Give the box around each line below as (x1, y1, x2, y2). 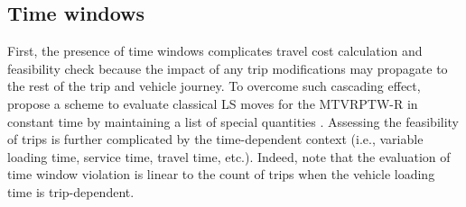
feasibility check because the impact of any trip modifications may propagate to (7, 58, 448, 77)
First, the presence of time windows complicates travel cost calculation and (7, 41, 423, 60)
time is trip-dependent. (7, 182, 135, 201)
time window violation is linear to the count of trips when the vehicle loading (7, 165, 435, 184)
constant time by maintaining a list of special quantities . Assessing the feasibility (7, 112, 460, 130)
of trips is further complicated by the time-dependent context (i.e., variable (7, 130, 424, 148)
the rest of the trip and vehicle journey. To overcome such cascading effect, (7, 76, 421, 95)
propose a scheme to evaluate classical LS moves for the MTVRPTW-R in (7, 94, 418, 112)
